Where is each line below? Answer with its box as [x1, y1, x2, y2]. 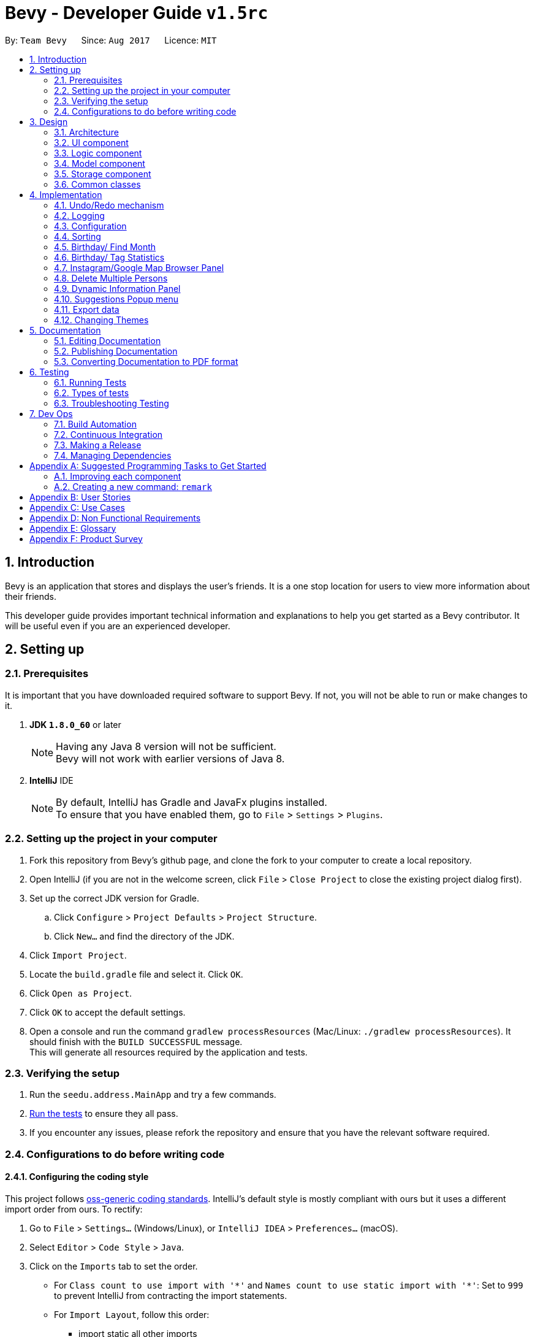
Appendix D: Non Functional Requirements [29, 512, 201, 523]
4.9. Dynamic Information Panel [54, 283, 181, 294]
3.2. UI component [54, 137, 129, 148]
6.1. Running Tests [54, 377, 127, 388]
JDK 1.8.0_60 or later [29, 719, 121, 730]
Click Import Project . [29, 949, 127, 960]
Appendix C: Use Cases [29, 502, 125, 513]
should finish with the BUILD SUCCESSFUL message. [29, 1036, 243, 1047]
